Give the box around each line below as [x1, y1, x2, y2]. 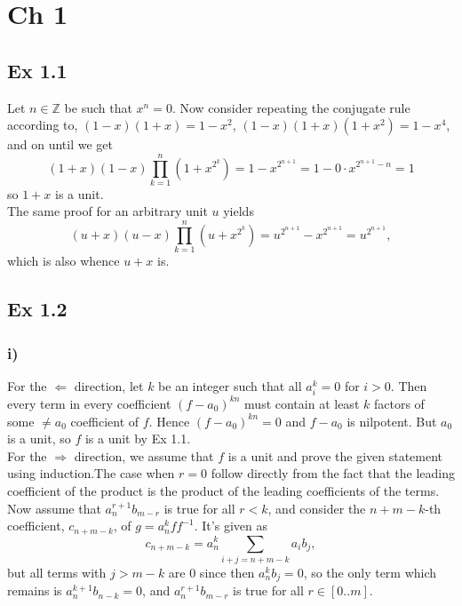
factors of [373, 394, 425, 412]
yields [223, 202, 254, 220]
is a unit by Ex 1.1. [84, 429, 191, 448]
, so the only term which [303, 562, 437, 581]
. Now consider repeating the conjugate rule [171, 98, 410, 116]
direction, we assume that [74, 446, 214, 465]
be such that [64, 98, 132, 116]
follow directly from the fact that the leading [211, 464, 455, 482]
